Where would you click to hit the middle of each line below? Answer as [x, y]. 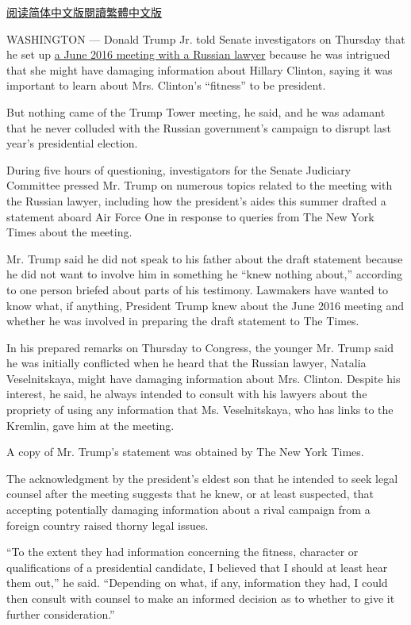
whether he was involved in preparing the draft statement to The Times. [183, 321]
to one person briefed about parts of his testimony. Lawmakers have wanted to [197, 289]
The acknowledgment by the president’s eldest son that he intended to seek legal [202, 478]
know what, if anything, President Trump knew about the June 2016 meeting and [205, 305]
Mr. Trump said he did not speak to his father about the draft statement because [205, 258]
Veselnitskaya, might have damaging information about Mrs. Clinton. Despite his [204, 378]
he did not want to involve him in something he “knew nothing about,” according [205, 274]
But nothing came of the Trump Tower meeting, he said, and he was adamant [196, 111]
